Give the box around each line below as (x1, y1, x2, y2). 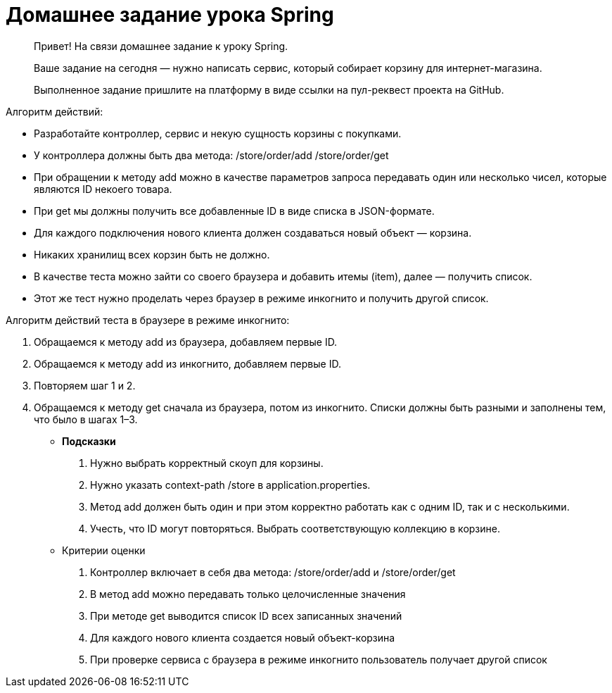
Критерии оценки (62, 544, 146, 556)
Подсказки (62, 435, 116, 447)
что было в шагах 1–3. (34, 413, 138, 425)
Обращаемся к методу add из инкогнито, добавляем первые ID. (34, 357, 341, 370)
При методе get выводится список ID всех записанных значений (90, 609, 402, 622)
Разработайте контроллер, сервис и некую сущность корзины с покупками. (34, 127, 402, 139)
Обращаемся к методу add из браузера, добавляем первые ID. (34, 335, 338, 348)
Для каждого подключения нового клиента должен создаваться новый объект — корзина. (34, 226, 472, 239)
